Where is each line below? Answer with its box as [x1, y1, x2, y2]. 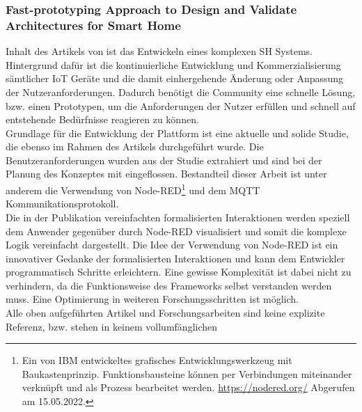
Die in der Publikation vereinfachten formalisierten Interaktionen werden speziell [6, 209, 350, 224]
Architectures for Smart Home [6, 16, 181, 33]
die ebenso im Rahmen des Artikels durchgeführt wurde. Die [6, 139, 264, 154]
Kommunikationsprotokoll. [6, 196, 119, 211]
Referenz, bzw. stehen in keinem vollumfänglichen [6, 319, 218, 333]
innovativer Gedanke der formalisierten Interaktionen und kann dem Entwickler [6, 251, 345, 265]
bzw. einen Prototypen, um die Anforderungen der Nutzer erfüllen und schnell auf [6, 98, 356, 113]
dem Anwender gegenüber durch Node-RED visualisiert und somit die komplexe [6, 223, 347, 238]
